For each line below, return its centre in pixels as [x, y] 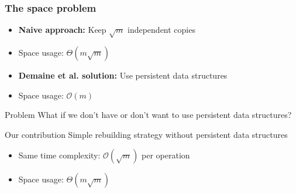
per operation [166, 155]
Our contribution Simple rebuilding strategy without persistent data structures [146, 134]
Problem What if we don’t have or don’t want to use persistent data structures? [148, 115]
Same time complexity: [59, 155]
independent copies [161, 30]
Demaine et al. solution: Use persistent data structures [123, 75]
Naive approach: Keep [62, 30]
